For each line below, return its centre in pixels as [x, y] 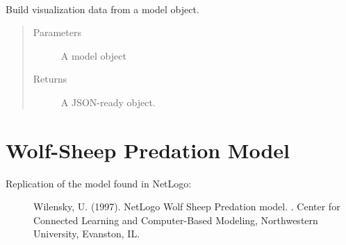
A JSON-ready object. [108, 102]
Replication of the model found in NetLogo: [99, 183]
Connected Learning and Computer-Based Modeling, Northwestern [176, 220]
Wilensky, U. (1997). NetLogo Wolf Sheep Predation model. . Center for [187, 206]
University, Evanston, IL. [87, 234]
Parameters [57, 32]
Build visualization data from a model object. [102, 9]
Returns [50, 79]
